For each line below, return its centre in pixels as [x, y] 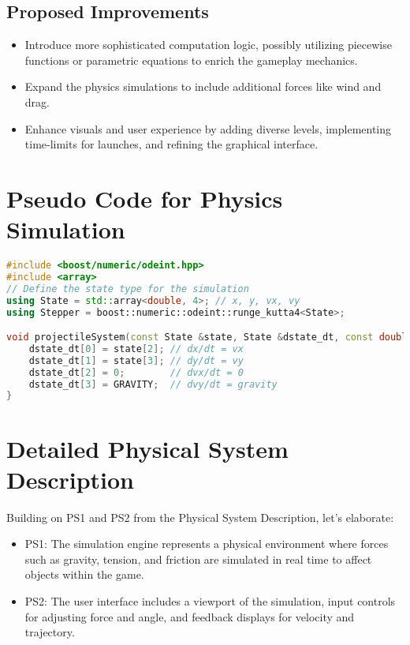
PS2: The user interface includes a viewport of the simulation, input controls [210, 601]
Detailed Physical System [147, 448]
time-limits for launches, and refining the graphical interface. [171, 144]
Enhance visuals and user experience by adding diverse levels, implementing [208, 128]
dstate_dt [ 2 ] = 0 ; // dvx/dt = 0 [136, 372]
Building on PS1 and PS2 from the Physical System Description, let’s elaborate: [200, 517]
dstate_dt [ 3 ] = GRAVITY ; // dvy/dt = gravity [153, 384]
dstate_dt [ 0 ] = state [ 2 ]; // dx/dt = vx [136, 349]
